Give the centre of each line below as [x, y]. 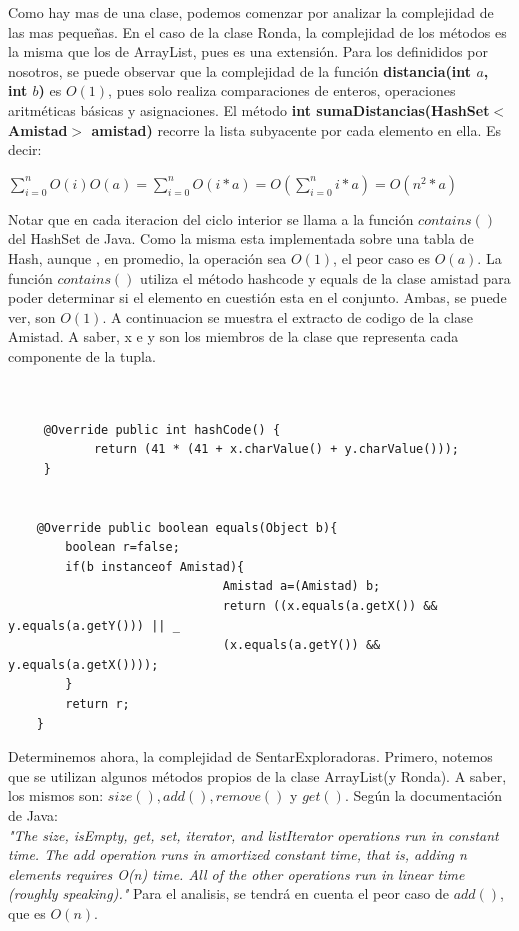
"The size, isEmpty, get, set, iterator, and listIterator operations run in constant [253, 834]
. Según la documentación [423, 795]
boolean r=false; [122, 547]
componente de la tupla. [82, 355]
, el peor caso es [382, 257]
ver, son [32, 316]
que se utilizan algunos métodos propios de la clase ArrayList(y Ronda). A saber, [257, 775]
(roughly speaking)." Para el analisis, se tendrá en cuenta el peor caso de [228, 893]
